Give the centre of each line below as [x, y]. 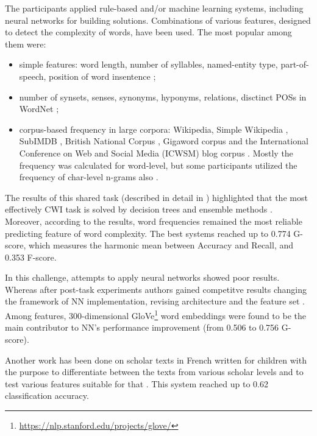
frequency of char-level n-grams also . [89, 177]
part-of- [295, 64]
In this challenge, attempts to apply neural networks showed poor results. [142, 277]
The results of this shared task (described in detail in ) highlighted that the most [156, 197]
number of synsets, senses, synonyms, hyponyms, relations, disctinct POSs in [163, 97]
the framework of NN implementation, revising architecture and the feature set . [155, 301]
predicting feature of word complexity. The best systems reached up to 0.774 [148, 233]
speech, [33, 76]
